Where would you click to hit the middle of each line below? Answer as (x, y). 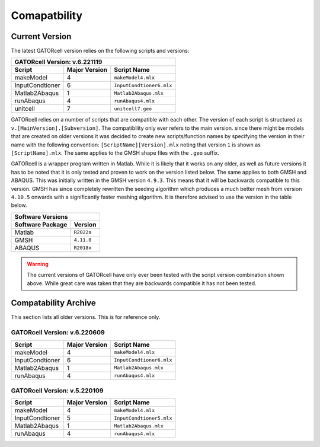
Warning (38, 264)
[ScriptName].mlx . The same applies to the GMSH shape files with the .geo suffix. (115, 153)
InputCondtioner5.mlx (143, 418)
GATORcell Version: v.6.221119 (58, 62)
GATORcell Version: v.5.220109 (57, 390)
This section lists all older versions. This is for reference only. (86, 317)
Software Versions (41, 216)
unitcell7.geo (133, 109)
